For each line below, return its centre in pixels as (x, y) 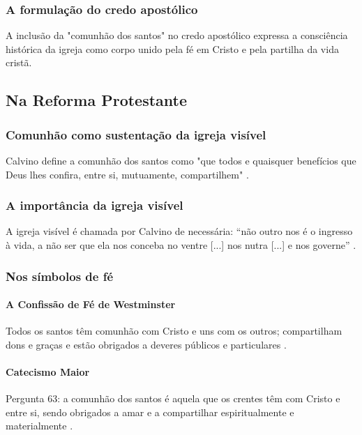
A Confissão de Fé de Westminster (91, 304)
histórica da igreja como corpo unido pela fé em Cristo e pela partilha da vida (172, 48)
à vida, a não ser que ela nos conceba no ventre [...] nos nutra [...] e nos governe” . (181, 245)
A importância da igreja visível (95, 205)
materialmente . (39, 426)
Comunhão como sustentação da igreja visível (136, 134)
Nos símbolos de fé (60, 276)
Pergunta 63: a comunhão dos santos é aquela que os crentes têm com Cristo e (173, 398)
